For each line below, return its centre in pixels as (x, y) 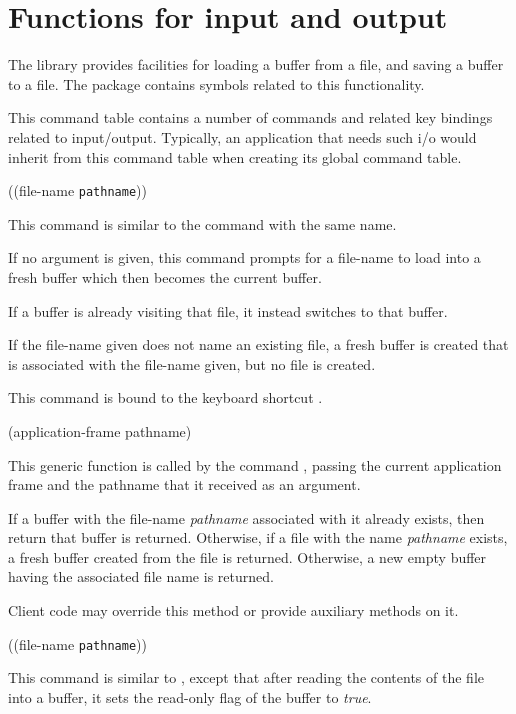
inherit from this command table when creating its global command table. (235, 156)
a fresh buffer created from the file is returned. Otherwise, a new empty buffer (247, 556)
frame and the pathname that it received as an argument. (184, 484)
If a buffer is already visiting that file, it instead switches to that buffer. (228, 310)
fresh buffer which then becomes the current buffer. (165, 276)
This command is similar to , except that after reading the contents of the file (246, 677)
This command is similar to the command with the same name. (202, 223)
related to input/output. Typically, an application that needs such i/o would (242, 136)
